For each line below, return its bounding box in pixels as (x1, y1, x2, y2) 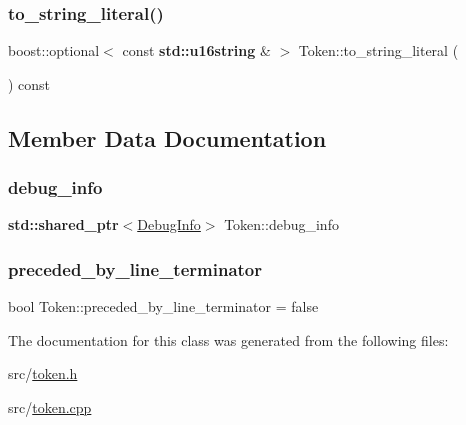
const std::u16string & (122, 40, 271, 61)
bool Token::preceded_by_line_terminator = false (8, 296, 319, 317)
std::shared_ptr (8, 214, 119, 235)
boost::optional (8, 40, 100, 61)
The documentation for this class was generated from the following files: (8, 329, 449, 350)
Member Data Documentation (8, 122, 327, 153)
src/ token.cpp (8, 397, 92, 417)
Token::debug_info (224, 214, 339, 235)
